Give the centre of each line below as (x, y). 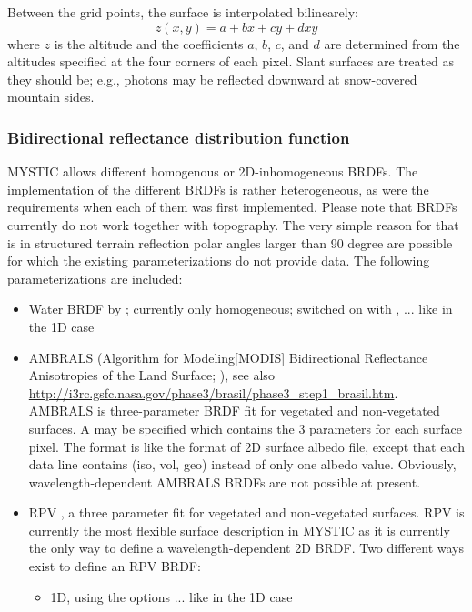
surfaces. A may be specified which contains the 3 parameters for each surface (246, 428)
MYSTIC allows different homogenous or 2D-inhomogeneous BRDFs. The (213, 171)
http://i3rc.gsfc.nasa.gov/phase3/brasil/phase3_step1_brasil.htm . (213, 392)
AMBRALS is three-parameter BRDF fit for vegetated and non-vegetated (234, 411)
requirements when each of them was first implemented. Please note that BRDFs (232, 207)
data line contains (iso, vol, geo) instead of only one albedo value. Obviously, (242, 464)
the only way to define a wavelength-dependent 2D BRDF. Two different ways (246, 548)
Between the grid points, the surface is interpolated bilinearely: (183, 12)
